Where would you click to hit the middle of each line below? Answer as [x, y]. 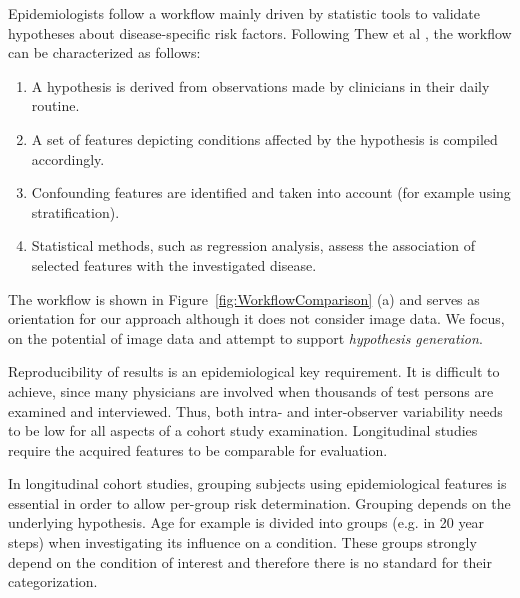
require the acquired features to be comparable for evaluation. [198, 449]
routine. [55, 105]
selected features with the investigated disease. [174, 264]
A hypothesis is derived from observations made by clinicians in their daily [260, 85]
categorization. [53, 581]
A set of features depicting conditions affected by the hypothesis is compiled [264, 138]
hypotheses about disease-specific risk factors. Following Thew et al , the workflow [260, 32]
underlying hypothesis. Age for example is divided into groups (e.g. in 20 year [246, 522]
